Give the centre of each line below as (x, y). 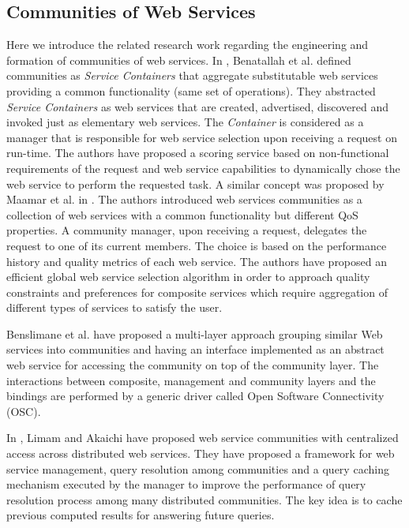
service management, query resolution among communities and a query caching (198, 468)
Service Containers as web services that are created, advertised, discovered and (198, 106)
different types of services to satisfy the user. (114, 307)
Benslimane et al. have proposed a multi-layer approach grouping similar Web (195, 333)
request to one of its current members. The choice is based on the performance (197, 245)
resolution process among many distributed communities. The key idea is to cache (204, 499)
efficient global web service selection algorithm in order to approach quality (188, 277)
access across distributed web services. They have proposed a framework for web (201, 453)
